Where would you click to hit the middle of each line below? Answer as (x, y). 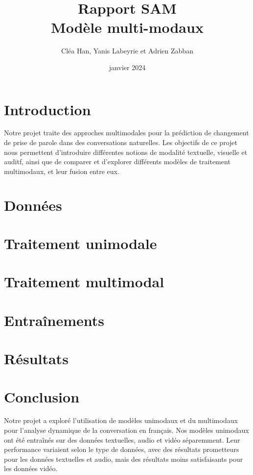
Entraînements (54, 320)
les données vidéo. (31, 468)
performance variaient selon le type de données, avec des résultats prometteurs (122, 449)
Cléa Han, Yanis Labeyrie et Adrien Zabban (127, 51)
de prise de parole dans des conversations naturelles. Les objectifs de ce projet (121, 142)
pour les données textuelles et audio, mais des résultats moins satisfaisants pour (124, 459)
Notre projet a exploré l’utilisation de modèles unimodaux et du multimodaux (121, 420)
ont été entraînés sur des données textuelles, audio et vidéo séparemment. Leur (122, 439)
